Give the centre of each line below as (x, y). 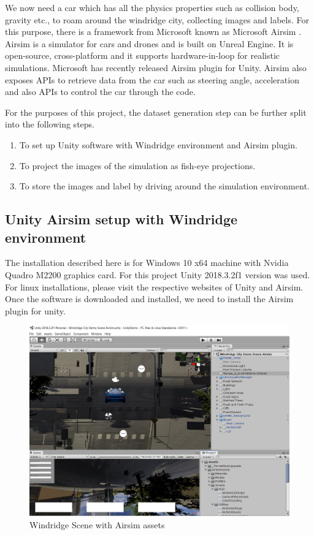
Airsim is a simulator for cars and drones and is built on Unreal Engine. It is (149, 43)
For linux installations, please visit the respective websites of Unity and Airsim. (154, 286)
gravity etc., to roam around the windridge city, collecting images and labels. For (157, 19)
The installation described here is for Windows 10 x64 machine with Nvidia (147, 263)
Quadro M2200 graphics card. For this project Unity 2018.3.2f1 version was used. (158, 274)
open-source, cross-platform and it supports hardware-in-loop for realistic (143, 55)
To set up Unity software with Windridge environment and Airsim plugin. (158, 144)
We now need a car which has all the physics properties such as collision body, (152, 7)
